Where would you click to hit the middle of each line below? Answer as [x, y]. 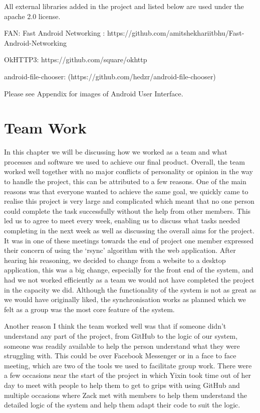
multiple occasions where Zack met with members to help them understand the [125, 395]
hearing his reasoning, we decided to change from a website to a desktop [115, 260]
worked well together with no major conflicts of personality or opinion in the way [128, 171]
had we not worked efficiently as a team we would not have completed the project [129, 280]
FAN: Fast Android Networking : [55, 33]
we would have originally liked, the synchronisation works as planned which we [125, 299]
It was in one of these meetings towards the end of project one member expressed [129, 240]
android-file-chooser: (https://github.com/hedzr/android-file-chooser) [110, 76]
